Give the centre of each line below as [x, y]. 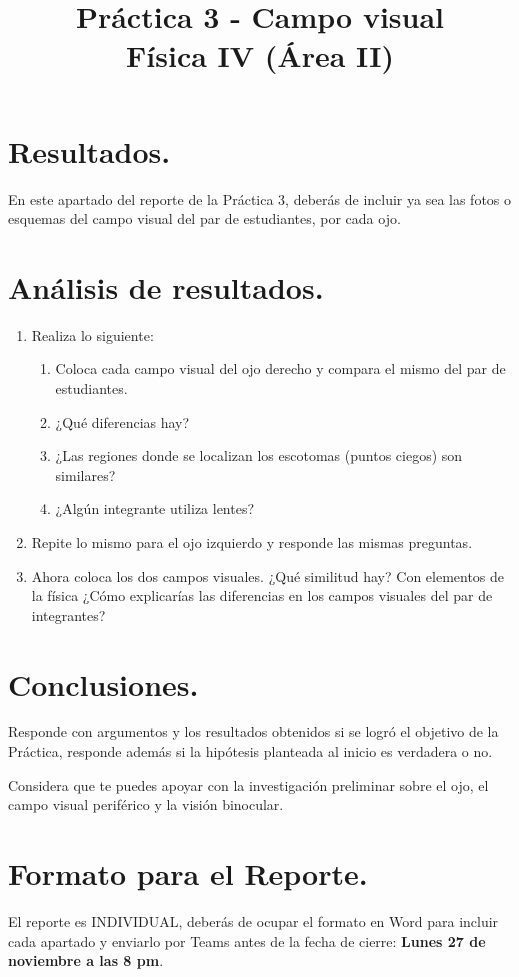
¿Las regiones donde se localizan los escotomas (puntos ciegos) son [259, 455]
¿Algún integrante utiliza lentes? [155, 508]
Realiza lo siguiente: [92, 334]
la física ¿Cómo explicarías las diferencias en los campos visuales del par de [262, 595]
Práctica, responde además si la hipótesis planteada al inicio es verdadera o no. [250, 751]
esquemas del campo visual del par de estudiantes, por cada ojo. [204, 218]
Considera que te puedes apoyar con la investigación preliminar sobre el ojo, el [248, 784]
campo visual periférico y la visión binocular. [146, 804]
